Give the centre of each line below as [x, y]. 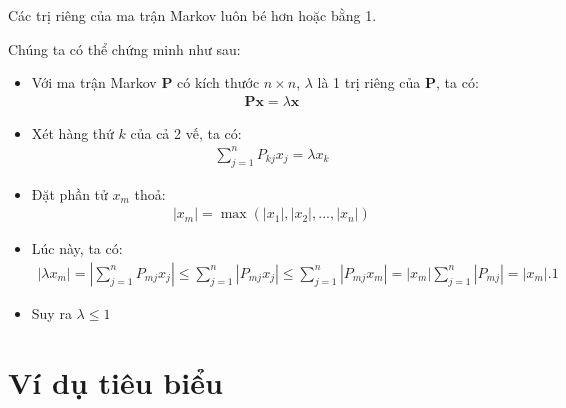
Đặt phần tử [69, 193]
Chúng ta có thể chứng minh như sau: [124, 48]
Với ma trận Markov [94, 82]
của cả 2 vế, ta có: [186, 132]
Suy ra [51, 312]
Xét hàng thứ [72, 132]
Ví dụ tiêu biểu [115, 381]
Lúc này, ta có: [77, 248]
